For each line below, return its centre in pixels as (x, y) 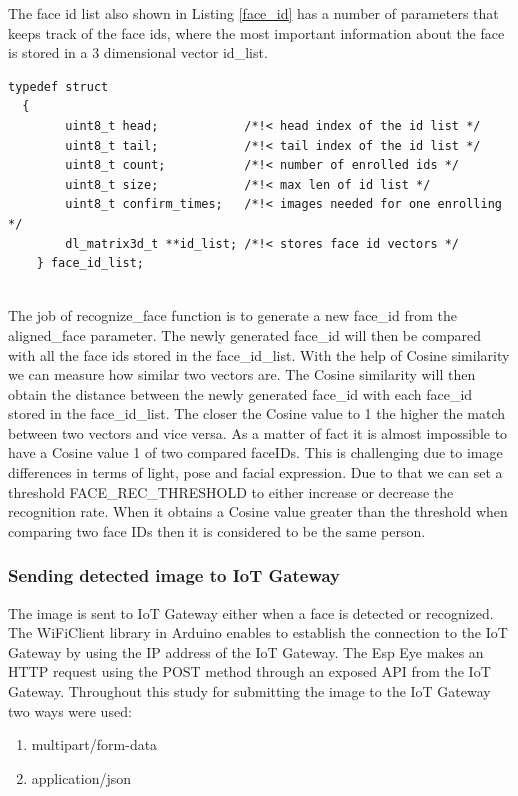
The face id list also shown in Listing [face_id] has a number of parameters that (253, 13)
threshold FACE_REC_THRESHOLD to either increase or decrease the (231, 491)
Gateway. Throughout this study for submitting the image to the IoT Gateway (249, 691)
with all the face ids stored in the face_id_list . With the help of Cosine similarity (259, 354)
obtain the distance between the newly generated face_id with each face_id (240, 393)
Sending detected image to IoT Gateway (174, 575)
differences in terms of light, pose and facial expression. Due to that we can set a (255, 472)
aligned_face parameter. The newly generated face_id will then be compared (245, 334)
